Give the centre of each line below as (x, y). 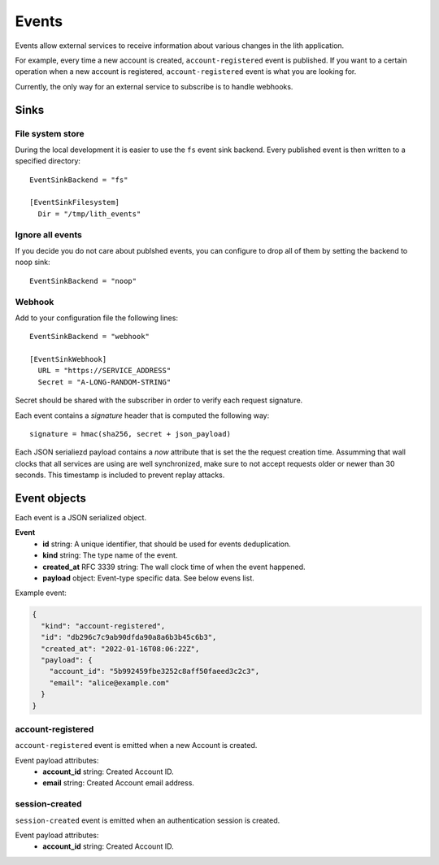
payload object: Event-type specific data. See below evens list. (149, 578)
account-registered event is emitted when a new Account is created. (136, 745)
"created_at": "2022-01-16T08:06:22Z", (120, 649)
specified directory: (48, 161)
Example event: (41, 593)
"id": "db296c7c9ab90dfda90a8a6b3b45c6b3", (129, 637)
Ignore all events (49, 234)
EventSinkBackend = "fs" (79, 180)
